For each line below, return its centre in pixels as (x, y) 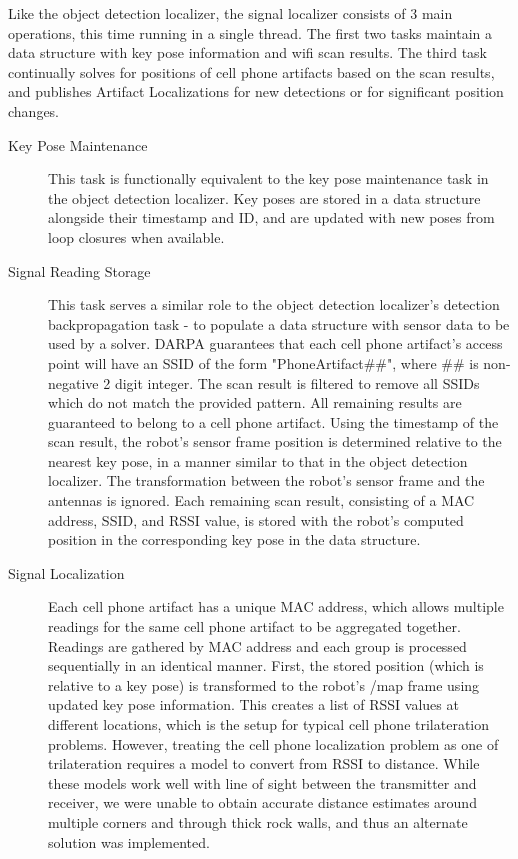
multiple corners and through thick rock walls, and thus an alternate (258, 821)
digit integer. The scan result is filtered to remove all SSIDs (297, 382)
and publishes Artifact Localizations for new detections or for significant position (256, 91)
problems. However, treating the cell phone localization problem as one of (273, 743)
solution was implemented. (129, 841)
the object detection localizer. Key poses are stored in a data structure (264, 197)
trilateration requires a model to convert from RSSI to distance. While (264, 763)
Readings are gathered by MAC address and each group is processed (257, 645)
